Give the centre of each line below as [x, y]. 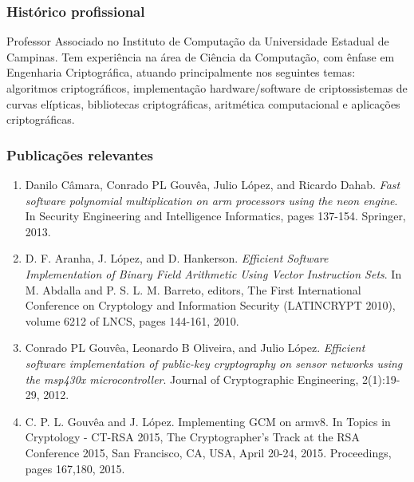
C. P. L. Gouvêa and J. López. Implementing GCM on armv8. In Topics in [208, 421]
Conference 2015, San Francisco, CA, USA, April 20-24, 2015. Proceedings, [208, 452]
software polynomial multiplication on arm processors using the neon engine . [211, 200]
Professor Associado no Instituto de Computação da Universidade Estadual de [198, 41]
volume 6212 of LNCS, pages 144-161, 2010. [132, 320]
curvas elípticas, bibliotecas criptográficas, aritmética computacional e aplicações [203, 103]
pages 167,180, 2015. [75, 468]
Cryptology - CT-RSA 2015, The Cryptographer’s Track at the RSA [192, 437]
